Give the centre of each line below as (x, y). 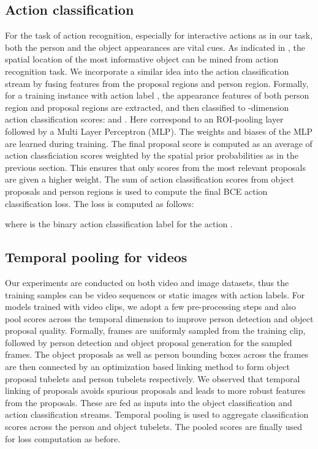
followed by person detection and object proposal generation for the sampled (149, 342)
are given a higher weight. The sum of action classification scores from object (150, 179)
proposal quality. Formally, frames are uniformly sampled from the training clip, (155, 330)
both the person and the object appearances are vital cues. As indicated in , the (155, 47)
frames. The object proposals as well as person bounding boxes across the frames (157, 354)
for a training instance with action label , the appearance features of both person (157, 95)
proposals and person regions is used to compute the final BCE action (136, 191)
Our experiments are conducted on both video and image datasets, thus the (147, 282)
